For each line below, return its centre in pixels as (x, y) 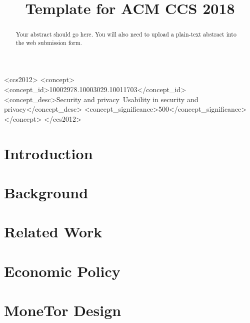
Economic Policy (62, 271)
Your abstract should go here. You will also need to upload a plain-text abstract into (126, 34)
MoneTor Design (63, 310)
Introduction (48, 153)
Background (46, 193)
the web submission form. (49, 42)
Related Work (53, 232)
